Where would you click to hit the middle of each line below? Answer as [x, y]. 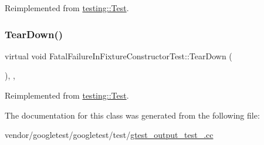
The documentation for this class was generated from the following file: [132, 115]
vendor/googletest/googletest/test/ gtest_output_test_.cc [109, 135]
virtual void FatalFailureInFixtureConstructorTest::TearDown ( [119, 55]
